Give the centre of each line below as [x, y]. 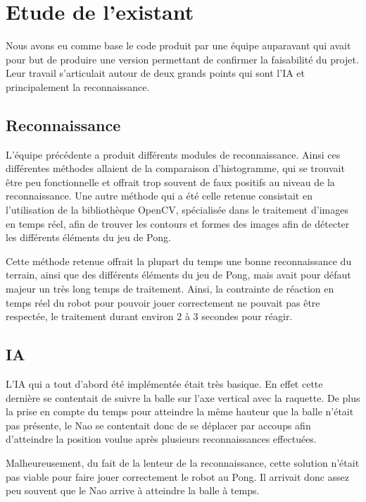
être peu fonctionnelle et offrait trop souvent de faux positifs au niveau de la [170, 182]
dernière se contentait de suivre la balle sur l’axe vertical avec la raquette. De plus [183, 397]
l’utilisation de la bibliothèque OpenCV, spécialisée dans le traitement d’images [177, 210]
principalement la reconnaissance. [78, 86]
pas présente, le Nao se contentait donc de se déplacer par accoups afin [158, 425]
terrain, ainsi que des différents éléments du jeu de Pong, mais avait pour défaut [178, 275]
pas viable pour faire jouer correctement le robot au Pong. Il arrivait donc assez [178, 476]
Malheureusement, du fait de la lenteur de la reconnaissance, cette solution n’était [183, 463]
